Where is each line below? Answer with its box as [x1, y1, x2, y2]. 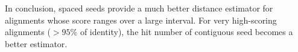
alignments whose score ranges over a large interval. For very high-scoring [5, 13, 277, 26]
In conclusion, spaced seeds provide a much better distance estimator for [5, 2, 273, 14]
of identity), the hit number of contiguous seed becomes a [80, 25, 293, 38]
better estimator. [5, 37, 68, 50]
